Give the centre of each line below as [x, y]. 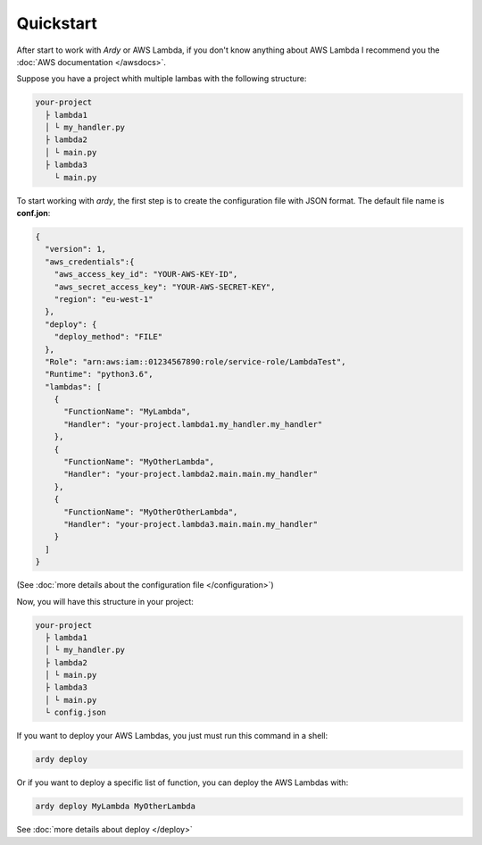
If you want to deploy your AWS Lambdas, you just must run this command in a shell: [172, 736]
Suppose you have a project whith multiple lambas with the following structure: [162, 79]
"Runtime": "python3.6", [99, 374]
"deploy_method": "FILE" [108, 337]
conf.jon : [33, 213]
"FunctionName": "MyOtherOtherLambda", [151, 512]
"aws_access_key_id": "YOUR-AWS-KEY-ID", [146, 274]
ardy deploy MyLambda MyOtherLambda [116, 807]
